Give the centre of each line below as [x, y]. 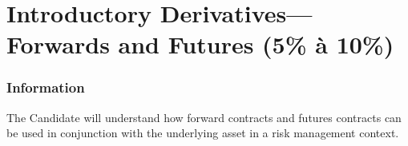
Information [46, 87]
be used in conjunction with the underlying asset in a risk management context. [203, 133]
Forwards [58, 44]
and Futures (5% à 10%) [256, 44]
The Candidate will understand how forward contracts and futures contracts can [204, 117]
